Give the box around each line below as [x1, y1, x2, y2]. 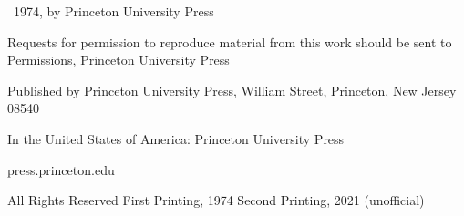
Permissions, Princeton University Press [7, 50, 230, 69]
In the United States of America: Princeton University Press [7, 129, 345, 148]
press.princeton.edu [7, 159, 115, 179]
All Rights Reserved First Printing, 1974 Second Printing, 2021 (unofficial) [7, 190, 425, 210]
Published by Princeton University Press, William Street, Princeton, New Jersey [7, 80, 457, 99]
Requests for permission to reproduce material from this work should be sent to [7, 32, 452, 51]
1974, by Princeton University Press [13, 2, 214, 20]
